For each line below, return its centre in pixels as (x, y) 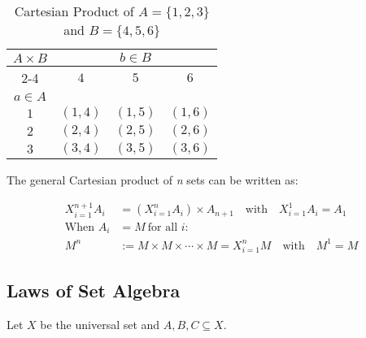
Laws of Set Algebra (94, 290)
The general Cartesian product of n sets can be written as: (152, 180)
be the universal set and (100, 324)
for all (163, 227)
